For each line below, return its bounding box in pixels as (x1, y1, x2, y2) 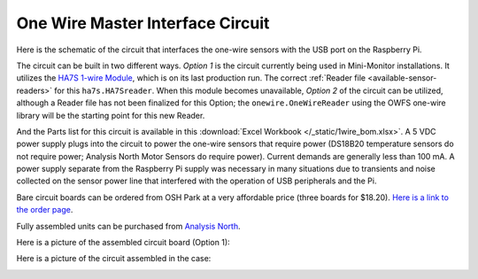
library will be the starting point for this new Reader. (16, 110, 205, 120)
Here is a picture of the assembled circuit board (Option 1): (16, 237, 230, 248)
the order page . (16, 205, 73, 215)
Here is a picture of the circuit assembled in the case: (16, 253, 212, 264)
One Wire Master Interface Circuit (16, 13, 270, 33)
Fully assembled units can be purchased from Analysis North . (16, 221, 241, 231)
